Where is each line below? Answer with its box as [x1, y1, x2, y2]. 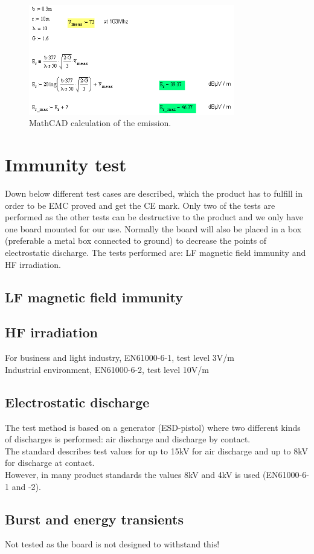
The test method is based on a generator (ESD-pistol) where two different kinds [5, 421, 301, 433]
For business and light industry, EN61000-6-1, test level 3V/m [5, 351, 235, 364]
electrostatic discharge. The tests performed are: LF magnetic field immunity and [5, 246, 306, 259]
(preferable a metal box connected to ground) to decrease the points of [5, 234, 267, 247]
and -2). [11, 480, 41, 492]
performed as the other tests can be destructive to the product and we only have [5, 211, 303, 223]
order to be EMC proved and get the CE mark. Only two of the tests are [5, 199, 275, 211]
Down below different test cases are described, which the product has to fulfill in [5, 187, 303, 200]
